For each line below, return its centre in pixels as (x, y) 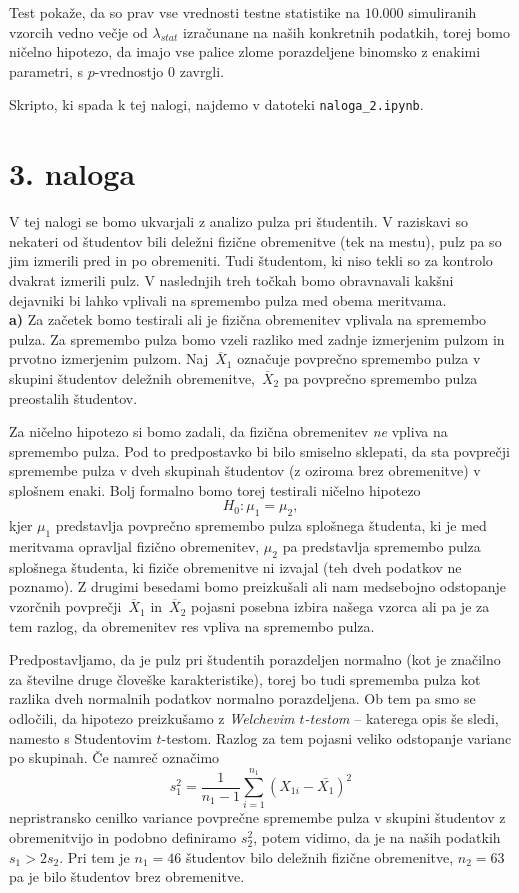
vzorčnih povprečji (65, 606)
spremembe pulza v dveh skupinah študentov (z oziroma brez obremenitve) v (245, 470)
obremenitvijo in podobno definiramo (123, 836)
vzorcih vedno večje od (78, 31)
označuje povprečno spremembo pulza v (359, 358)
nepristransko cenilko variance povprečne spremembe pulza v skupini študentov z (257, 817)
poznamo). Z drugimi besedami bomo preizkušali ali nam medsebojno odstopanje (258, 586)
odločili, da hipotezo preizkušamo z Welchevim (152, 718)
